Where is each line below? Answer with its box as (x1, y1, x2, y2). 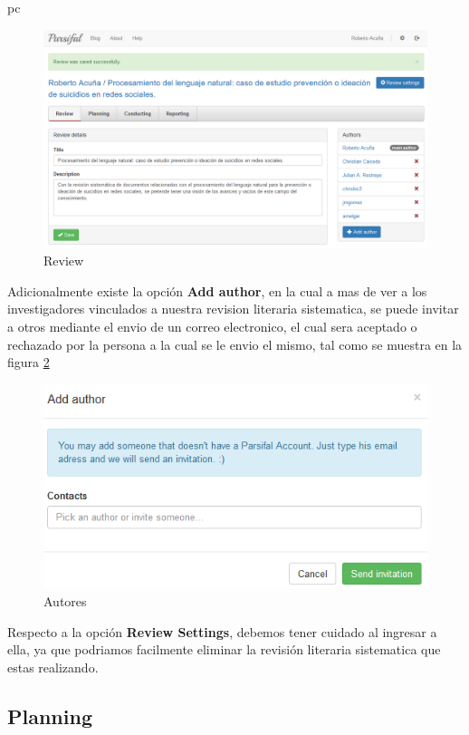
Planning (7, 701, 92, 730)
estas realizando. (7, 657, 99, 676)
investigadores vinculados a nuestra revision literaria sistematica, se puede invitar (7, 299, 459, 318)
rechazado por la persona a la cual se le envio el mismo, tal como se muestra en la (7, 334, 463, 353)
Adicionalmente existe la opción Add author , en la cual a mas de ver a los (7, 281, 427, 300)
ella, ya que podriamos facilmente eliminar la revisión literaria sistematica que (7, 640, 441, 659)
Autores (43, 592, 87, 611)
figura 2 (7, 353, 50, 372)
